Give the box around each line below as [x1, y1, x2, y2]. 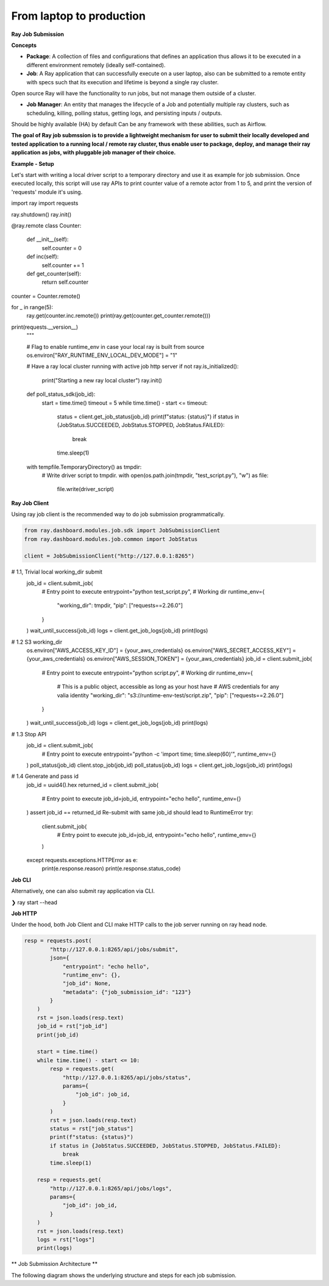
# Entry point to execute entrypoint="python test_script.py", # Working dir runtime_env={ [41, 588, 265, 595]
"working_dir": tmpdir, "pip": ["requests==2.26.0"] [57, 602, 183, 609]
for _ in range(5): [11, 304, 53, 311]
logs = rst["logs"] [37, 1236, 96, 1243]
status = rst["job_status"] [49, 1125, 134, 1132]
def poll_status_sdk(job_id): [26, 390, 96, 398]
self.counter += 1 [41, 261, 85, 268]
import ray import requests [11, 199, 79, 207]
